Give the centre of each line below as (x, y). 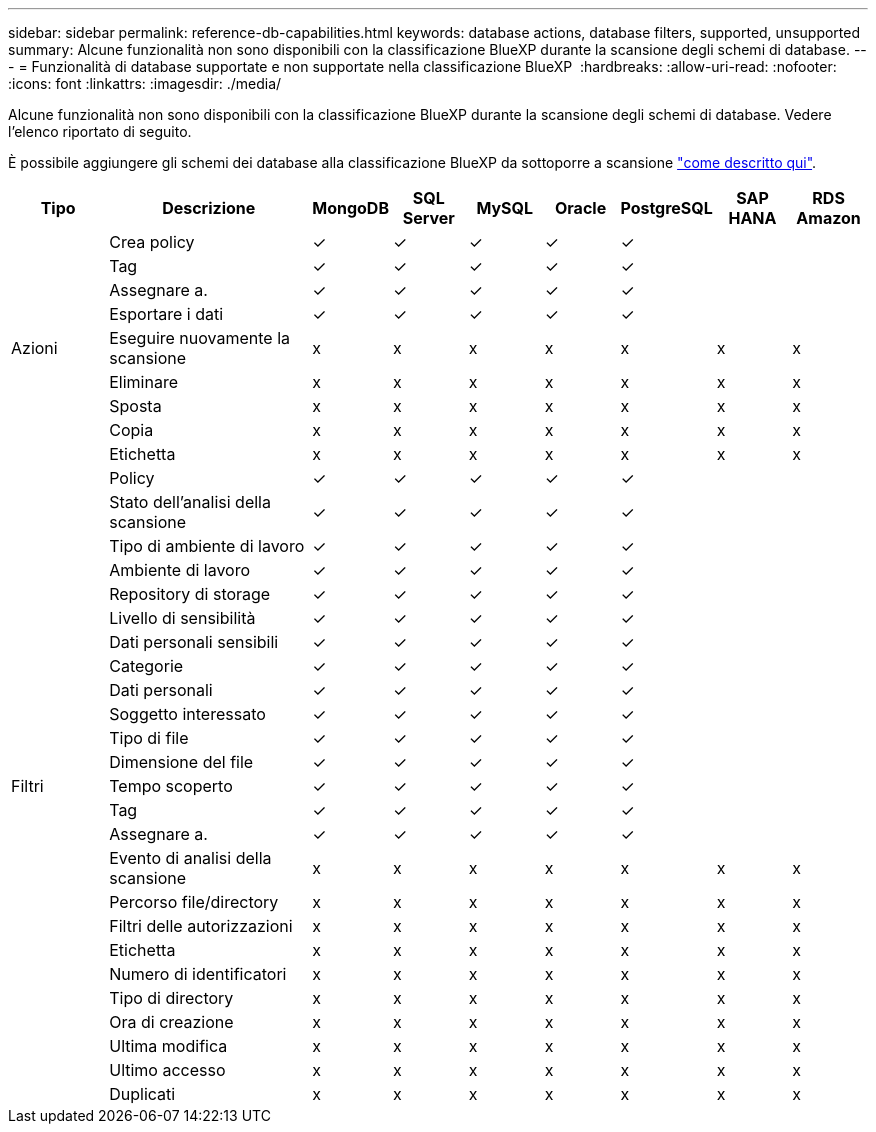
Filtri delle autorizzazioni (201, 926)
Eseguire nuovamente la (199, 338)
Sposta (135, 406)
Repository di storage (190, 594)
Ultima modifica (168, 1046)
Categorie (146, 666)
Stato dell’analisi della (190, 502)
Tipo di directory (171, 998)
